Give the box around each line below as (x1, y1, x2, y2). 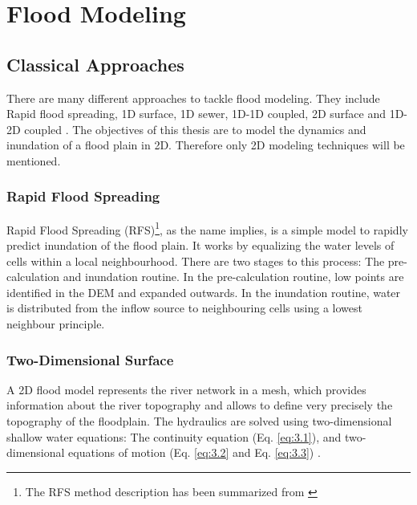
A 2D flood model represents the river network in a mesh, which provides (6, 381, 366, 397)
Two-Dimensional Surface (6, 349, 174, 369)
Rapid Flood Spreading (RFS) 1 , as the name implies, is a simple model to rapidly (6, 218, 408, 238)
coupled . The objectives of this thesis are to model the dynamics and (24, 120, 366, 137)
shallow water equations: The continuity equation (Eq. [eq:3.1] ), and (6, 428, 342, 445)
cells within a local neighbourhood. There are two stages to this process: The (6, 252, 385, 269)
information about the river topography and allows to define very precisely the (6, 397, 393, 413)
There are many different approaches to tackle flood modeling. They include (6, 89, 380, 106)
